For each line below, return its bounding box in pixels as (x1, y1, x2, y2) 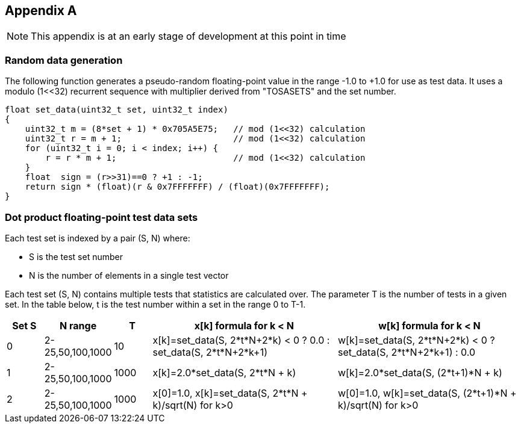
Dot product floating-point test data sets (5, 211, 198, 223)
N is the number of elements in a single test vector (29, 270, 229, 281)
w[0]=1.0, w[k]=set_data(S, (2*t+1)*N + (337, 386, 517, 399)
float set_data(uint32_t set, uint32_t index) (5, 105, 228, 115)
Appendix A (5, 3, 77, 18)
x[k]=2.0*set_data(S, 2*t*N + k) (152, 366, 296, 379)
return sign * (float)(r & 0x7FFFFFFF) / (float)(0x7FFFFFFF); (25, 182, 330, 192)
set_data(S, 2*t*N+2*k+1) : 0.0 (337, 346, 476, 358)
